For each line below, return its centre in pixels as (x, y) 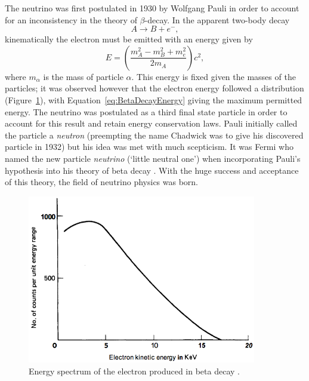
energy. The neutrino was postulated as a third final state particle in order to (146, 111)
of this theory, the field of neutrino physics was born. (102, 182)
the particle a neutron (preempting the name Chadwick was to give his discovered (154, 135)
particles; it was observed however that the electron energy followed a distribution (154, 88)
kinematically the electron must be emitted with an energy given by (129, 39)
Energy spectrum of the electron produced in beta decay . (134, 371)
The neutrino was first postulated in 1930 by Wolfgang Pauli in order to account (152, 8)
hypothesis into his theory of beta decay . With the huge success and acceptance (152, 170)
